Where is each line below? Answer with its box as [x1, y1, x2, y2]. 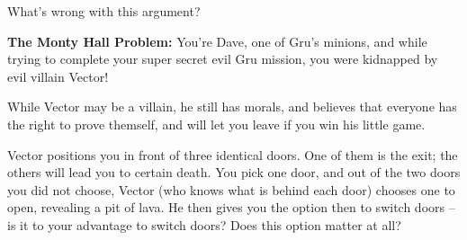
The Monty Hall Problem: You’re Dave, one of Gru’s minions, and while [7, 31, 427, 50]
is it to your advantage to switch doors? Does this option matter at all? [7, 215, 401, 234]
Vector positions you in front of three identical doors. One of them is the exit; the [7, 145, 458, 164]
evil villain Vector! [7, 67, 109, 85]
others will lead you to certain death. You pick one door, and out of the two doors [7, 163, 461, 182]
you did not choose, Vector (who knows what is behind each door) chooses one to [7, 180, 455, 199]
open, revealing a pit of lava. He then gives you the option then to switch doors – [7, 198, 455, 217]
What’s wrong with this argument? [7, 2, 201, 20]
